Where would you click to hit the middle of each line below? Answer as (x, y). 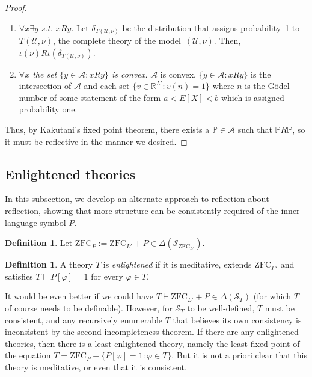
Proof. (16, 7)
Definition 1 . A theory (49, 264)
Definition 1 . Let (39, 243)
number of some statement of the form (90, 97)
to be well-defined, (221, 308)
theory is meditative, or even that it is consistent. (96, 367)
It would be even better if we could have (79, 296)
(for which (272, 296)
